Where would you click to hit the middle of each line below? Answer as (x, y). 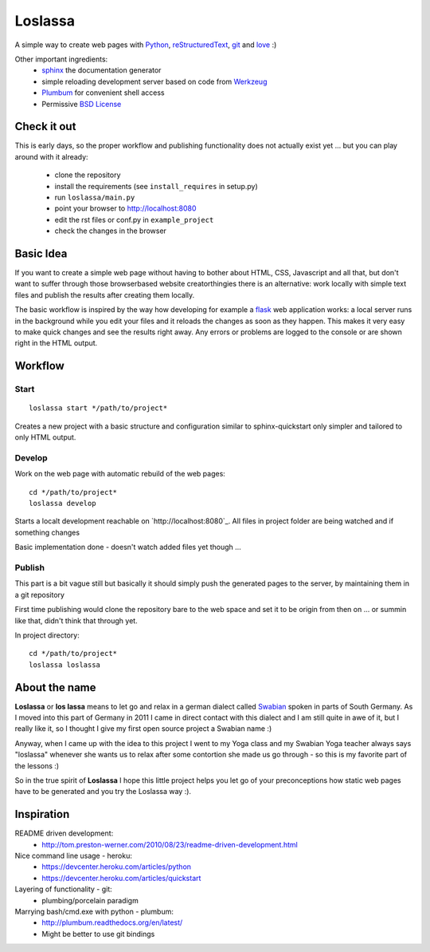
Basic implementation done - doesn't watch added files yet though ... (128, 547)
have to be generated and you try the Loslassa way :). (103, 792)
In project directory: (47, 635)
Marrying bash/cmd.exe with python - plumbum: (94, 911)
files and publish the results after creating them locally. (105, 294)
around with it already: (51, 156)
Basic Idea (41, 253)
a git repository (40, 595)
